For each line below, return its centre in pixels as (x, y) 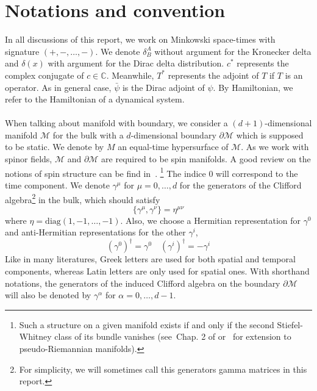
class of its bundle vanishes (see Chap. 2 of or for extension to (173, 336)
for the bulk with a (88, 135)
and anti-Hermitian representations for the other (95, 232)
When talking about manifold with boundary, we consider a (116, 123)
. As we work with (275, 147)
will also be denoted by (48, 295)
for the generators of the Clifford (240, 185)
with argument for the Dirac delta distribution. (136, 63)
